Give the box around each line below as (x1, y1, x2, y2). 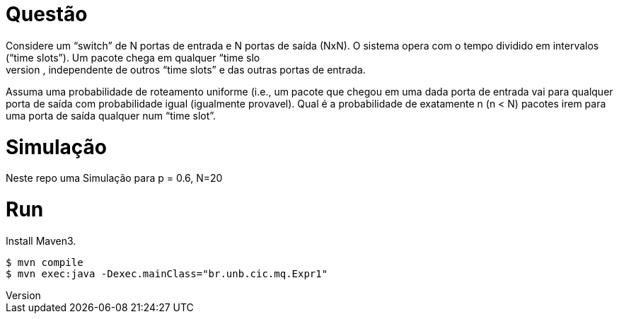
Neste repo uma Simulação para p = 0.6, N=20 (6, 172, 223, 185)
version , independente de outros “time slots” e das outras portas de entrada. (6, 63, 366, 76)
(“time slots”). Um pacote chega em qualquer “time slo (6, 51, 260, 64)
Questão (6, 2, 88, 26)
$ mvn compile (6, 256, 83, 268)
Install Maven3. (6, 234, 76, 247)
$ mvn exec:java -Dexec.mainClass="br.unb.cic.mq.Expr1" (6, 267, 328, 279)
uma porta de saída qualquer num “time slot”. (6, 109, 216, 122)
